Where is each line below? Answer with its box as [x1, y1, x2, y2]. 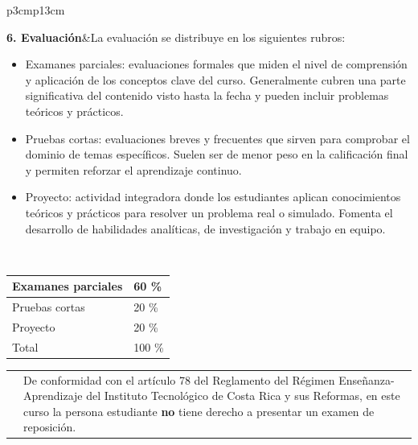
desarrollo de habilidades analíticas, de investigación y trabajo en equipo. [25, 220, 386, 237]
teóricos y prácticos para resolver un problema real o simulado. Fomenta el [25, 204, 393, 220]
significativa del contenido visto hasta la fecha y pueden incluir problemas [25, 87, 389, 104]
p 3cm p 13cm [6, 2, 65, 18]
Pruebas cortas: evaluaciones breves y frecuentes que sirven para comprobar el [25, 130, 410, 146]
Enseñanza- [338, 371, 395, 388]
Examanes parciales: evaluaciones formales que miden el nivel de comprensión [25, 56, 408, 72]
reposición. [23, 418, 76, 435]
